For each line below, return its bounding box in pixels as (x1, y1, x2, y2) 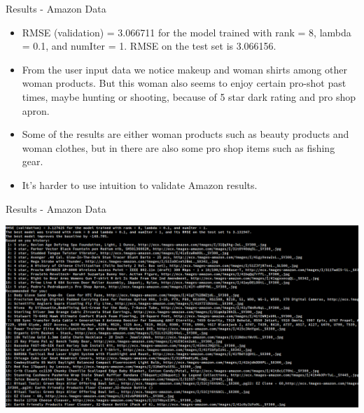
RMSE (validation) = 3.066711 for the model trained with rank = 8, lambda (22, 24, 351, 39)
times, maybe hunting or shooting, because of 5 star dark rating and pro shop (22, 89, 356, 104)
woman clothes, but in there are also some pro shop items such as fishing (22, 140, 335, 155)
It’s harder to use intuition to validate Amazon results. (22, 177, 258, 192)
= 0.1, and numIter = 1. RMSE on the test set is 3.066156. (22, 38, 276, 53)
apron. (22, 103, 50, 118)
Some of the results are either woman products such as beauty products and (22, 127, 349, 141)
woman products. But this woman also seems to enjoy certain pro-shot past (22, 76, 346, 90)
